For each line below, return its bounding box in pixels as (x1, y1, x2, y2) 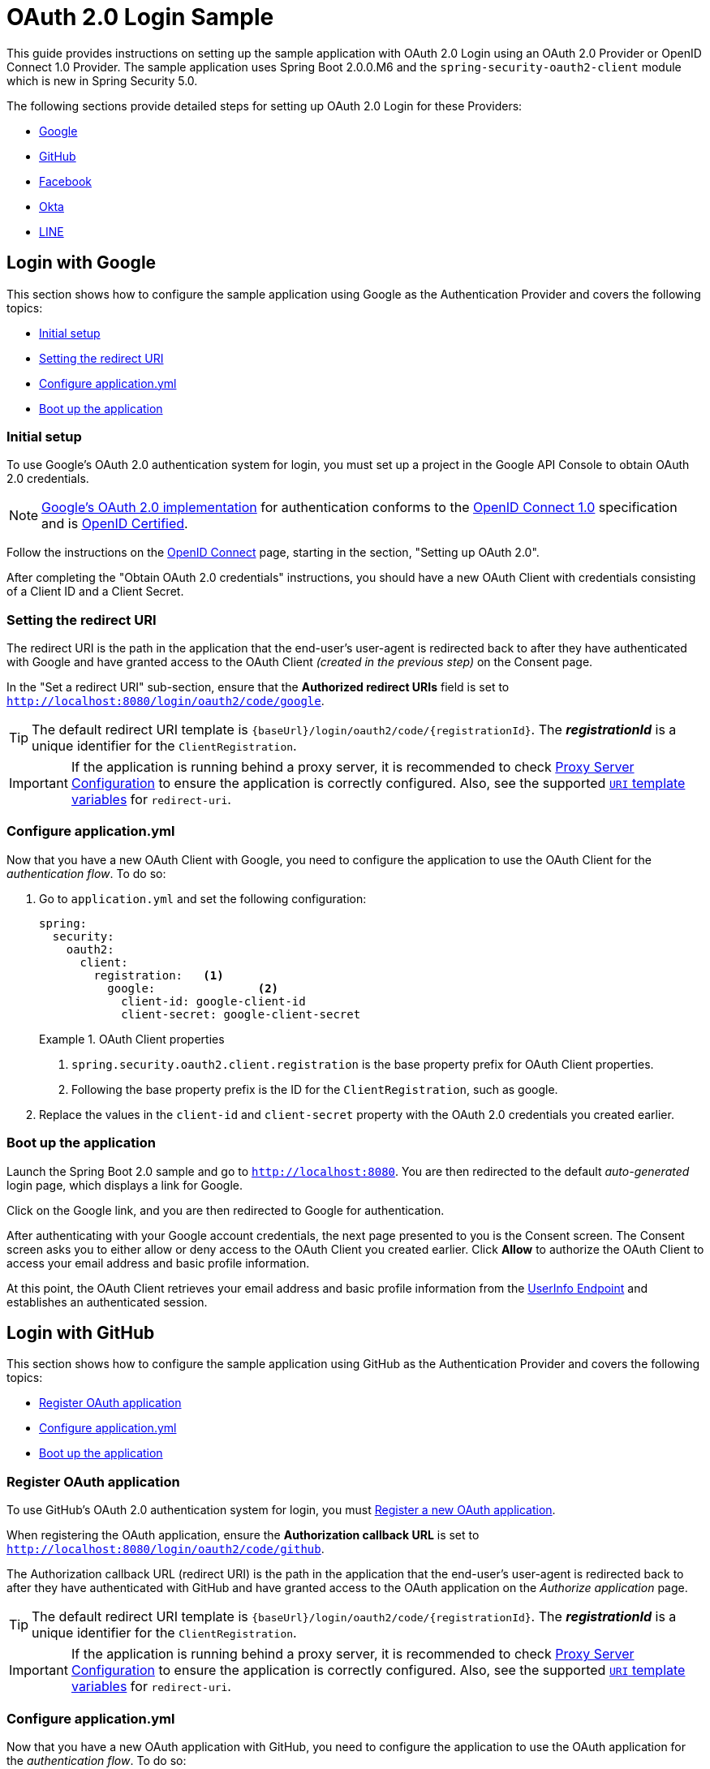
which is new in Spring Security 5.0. (6, 73, 198, 88)
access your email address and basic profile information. (6, 1255, 310, 1270)
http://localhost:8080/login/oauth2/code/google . (6, 694, 325, 708)
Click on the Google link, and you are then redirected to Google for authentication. (6, 1203, 445, 1217)
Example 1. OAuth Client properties (39, 1031, 225, 1046)
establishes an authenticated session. (6, 1294, 208, 1309)
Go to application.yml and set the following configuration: (39, 891, 367, 906)
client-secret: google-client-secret (121, 1007, 361, 1021)
